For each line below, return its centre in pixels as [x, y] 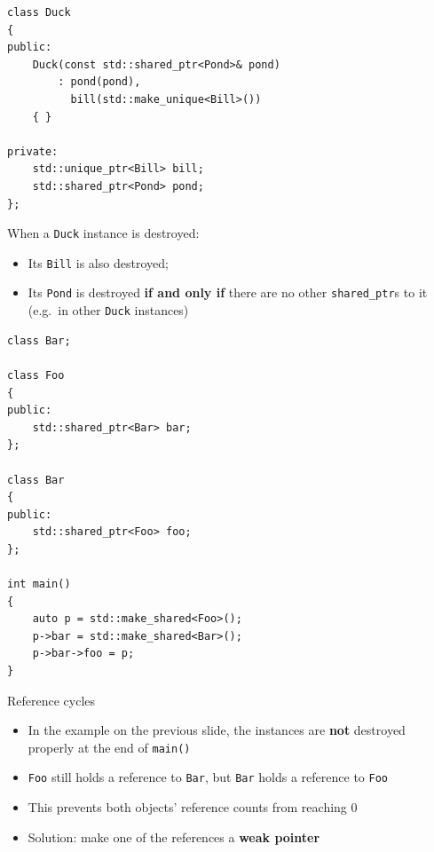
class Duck [39, 12]
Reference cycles [51, 700]
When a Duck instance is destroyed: [103, 233]
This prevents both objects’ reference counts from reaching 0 [193, 807]
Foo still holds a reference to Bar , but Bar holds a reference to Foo [208, 777]
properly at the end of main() [109, 747]
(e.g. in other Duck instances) [108, 310]
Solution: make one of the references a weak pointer [174, 836]
